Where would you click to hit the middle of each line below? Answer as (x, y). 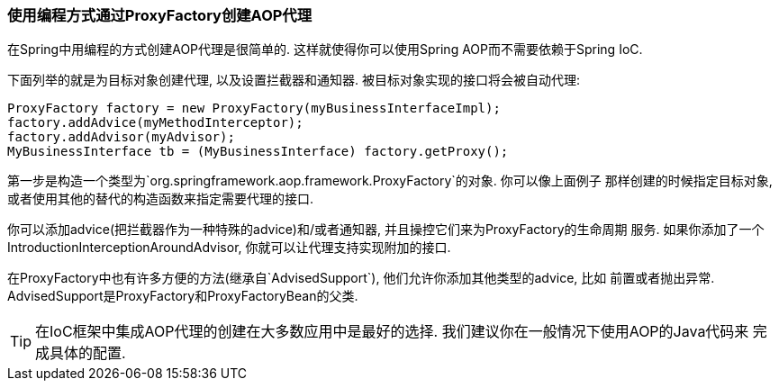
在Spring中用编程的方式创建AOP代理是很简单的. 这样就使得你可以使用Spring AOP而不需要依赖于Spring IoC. (325, 50)
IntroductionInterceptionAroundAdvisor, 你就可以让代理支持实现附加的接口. (229, 248)
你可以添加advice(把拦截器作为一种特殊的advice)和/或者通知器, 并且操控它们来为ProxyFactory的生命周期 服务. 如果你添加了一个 (386, 230)
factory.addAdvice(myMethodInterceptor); (155, 123)
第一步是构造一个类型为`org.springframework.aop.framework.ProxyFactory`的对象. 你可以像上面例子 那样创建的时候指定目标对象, (390, 181)
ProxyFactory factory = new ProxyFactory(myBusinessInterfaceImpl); (254, 108)
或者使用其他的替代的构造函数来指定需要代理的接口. (161, 199)
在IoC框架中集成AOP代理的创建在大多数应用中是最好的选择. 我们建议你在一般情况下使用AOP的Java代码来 (392, 332)
